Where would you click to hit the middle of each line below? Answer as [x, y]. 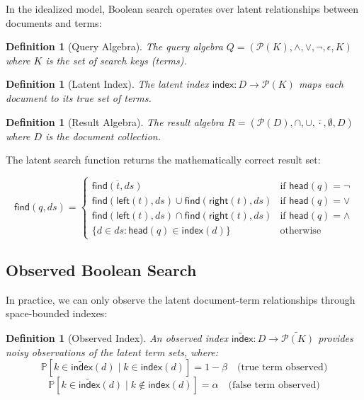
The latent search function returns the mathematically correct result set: [163, 160]
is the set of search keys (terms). [116, 60]
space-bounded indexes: [57, 313]
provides [336, 338]
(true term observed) [283, 368]
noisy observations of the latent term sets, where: [112, 352]
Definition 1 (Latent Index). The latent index [107, 84]
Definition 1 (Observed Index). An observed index [117, 338]
